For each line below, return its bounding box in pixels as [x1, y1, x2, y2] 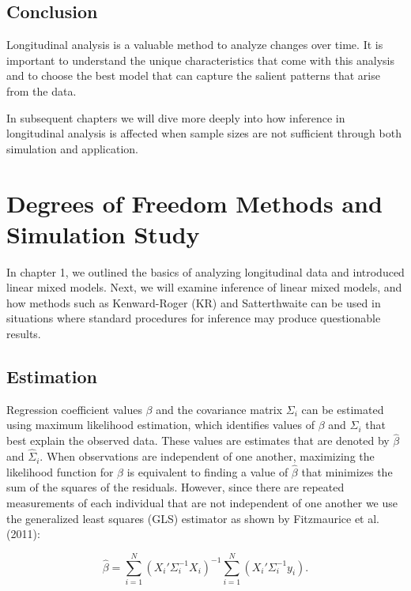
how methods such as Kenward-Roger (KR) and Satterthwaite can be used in [6, 294, 381, 311]
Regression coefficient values [6, 401, 142, 417]
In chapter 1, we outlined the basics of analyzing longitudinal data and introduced [6, 263, 405, 280]
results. [6, 326, 41, 342]
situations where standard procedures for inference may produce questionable [6, 310, 381, 326]
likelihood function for [6, 463, 114, 480]
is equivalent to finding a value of [126, 463, 288, 480]
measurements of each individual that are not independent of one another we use [6, 495, 398, 511]
